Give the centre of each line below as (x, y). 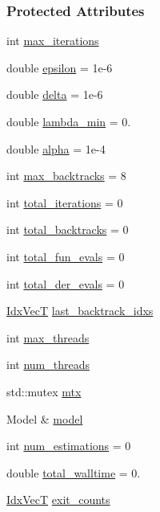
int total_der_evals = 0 (66, 283)
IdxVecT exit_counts (58, 500)
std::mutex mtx (44, 391)
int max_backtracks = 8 (66, 176)
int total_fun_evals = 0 (66, 256)
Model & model (45, 418)
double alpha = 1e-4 (56, 148)
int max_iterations (53, 41)
